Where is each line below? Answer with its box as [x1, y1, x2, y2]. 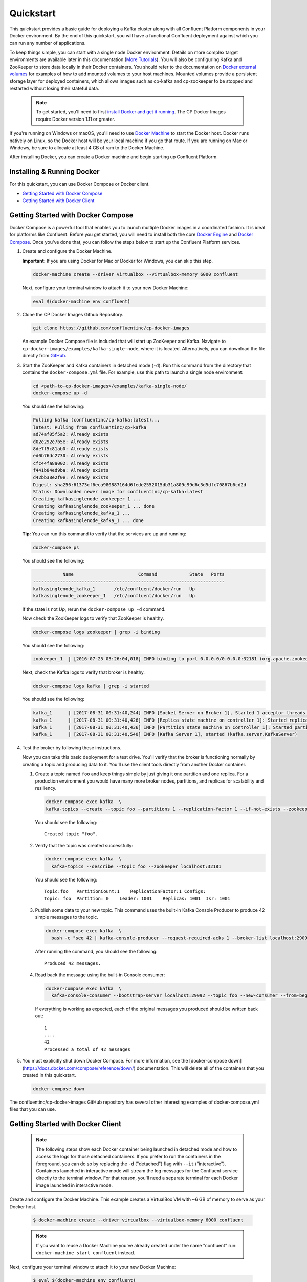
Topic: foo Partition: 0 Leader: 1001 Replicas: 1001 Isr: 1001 [44, 895, 230, 902]
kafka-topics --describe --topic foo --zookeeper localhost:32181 [51, 863, 222, 869]
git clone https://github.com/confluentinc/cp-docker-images [33, 325, 190, 331]
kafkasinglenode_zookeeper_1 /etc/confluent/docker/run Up [33, 593, 195, 598]
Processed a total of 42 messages [44, 1046, 130, 1052]
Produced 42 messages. [44, 960, 101, 966]
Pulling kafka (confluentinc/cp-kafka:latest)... [33, 417, 160, 423]
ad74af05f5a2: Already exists [33, 431, 109, 437]
